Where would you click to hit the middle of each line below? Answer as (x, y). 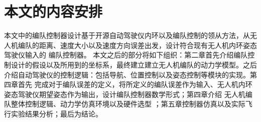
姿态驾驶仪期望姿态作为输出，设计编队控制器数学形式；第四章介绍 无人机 (125, 94)
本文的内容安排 (53, 11)
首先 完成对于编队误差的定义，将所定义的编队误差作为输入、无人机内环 (135, 84)
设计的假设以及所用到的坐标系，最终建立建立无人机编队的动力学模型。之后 (134, 64)
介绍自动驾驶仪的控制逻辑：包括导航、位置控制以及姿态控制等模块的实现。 (127, 74)
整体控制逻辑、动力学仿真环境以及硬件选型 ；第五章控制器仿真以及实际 (128, 104)
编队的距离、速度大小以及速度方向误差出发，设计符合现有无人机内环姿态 (137, 45)
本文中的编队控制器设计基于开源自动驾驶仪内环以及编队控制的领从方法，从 (127, 35)
